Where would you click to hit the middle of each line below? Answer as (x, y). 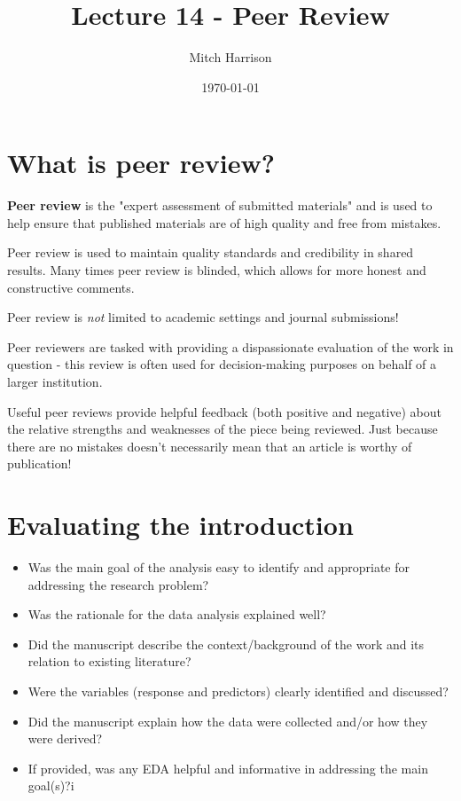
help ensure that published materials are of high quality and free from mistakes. (224, 222)
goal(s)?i (51, 785)
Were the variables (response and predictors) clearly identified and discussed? (238, 691)
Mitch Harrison (230, 57)
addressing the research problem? (118, 584)
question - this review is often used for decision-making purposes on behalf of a (222, 364)
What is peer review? (141, 163)
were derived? (65, 738)
